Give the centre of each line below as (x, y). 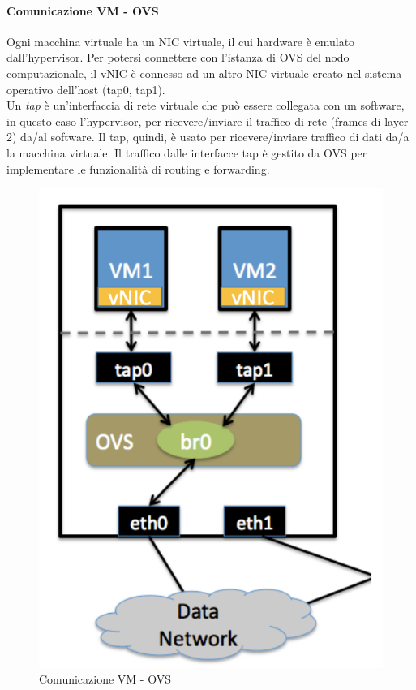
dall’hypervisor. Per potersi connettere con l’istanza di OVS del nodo (178, 57)
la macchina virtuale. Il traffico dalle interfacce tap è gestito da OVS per (187, 152)
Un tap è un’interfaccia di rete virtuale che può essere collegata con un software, (206, 105)
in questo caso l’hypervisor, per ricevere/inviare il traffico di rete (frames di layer (208, 121)
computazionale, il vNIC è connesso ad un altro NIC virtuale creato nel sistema (204, 73)
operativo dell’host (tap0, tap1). (86, 89)
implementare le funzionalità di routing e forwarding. (138, 168)
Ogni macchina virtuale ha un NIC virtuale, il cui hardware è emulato (181, 41)
